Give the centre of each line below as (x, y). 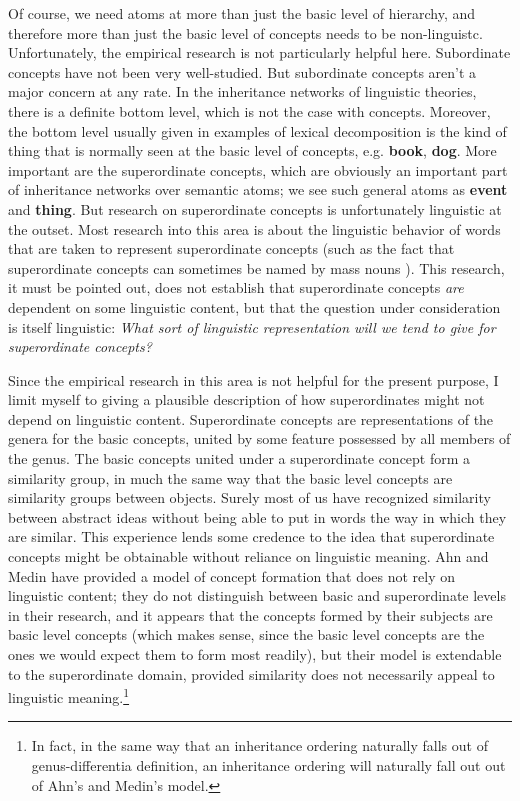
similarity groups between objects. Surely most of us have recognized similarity (249, 497)
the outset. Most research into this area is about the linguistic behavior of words (254, 228)
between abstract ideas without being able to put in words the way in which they (257, 516)
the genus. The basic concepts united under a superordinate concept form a (239, 458)
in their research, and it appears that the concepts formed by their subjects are (250, 614)
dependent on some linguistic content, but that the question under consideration (254, 306)
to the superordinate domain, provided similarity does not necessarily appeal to (251, 673)
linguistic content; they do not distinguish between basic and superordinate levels (257, 595)
